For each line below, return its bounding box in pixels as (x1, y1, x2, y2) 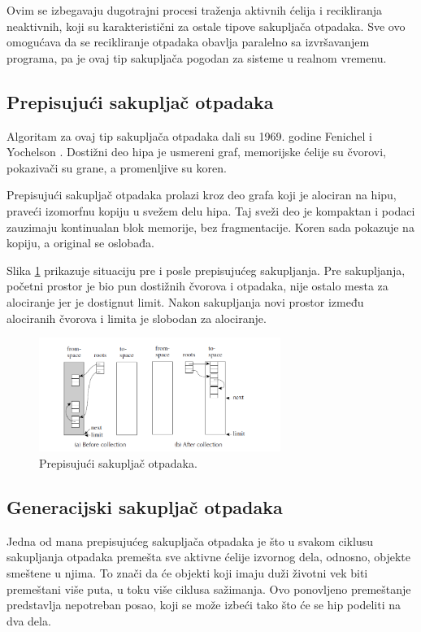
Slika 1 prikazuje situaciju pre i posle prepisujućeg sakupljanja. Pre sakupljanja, (7, 261, 406, 278)
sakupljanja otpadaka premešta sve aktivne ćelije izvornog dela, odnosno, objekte (7, 548, 411, 565)
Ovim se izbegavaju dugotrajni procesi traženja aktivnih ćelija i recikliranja (7, 2, 383, 18)
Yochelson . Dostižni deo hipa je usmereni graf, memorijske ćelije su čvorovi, (7, 143, 386, 160)
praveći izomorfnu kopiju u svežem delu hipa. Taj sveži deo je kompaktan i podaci (7, 202, 415, 219)
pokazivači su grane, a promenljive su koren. (7, 159, 227, 176)
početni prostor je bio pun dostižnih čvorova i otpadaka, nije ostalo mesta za (7, 277, 388, 294)
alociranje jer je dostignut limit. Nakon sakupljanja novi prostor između (7, 293, 364, 310)
